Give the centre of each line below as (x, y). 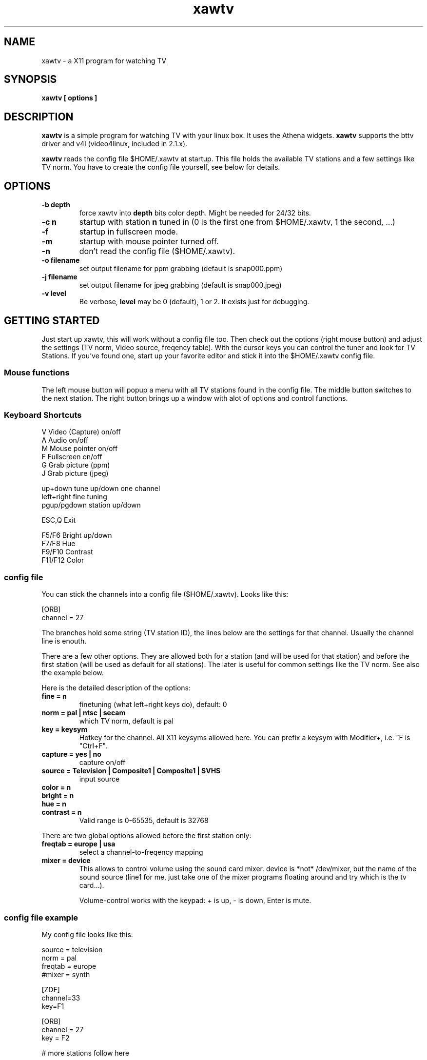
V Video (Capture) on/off (81, 432)
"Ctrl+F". (93, 746)
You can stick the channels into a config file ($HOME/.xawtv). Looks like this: (165, 594)
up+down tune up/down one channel (101, 489)
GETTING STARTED (52, 320)
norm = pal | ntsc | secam (84, 713)
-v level (54, 294)
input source (99, 779)
